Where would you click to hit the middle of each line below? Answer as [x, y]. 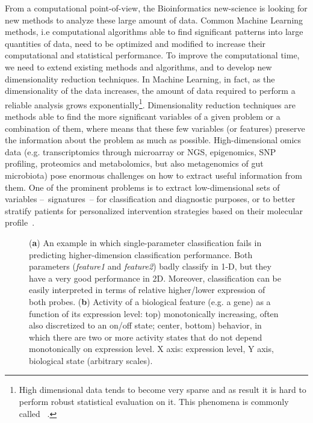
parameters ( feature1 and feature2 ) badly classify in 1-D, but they [150, 266]
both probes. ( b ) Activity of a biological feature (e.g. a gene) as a [150, 301]
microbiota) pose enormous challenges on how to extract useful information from [154, 175]
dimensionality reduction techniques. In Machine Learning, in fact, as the [140, 79]
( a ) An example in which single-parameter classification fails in [145, 242]
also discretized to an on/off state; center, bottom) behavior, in [145, 325]
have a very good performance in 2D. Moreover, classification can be [155, 278]
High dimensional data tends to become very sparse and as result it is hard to [163, 390]
